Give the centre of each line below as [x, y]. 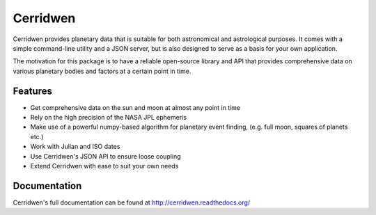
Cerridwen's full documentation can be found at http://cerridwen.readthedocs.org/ [132, 202]
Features [32, 91]
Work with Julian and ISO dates [75, 147]
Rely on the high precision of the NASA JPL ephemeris [109, 118]
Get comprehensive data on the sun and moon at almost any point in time [135, 107]
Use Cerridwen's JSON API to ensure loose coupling [105, 156]
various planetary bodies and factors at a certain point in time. [102, 71]
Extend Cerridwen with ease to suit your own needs [104, 166]
